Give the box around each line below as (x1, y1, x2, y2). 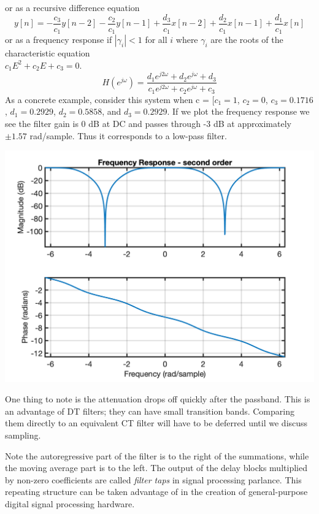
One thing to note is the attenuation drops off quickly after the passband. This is (5, 393, 310, 405)
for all (145, 33, 167, 46)
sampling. (5, 429, 41, 442)
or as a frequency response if (5, 33, 112, 46)
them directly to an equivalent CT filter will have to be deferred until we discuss (5, 416, 308, 429)
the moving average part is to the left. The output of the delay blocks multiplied (5, 461, 307, 474)
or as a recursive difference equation (5, 1, 140, 13)
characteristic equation (5, 47, 90, 59)
